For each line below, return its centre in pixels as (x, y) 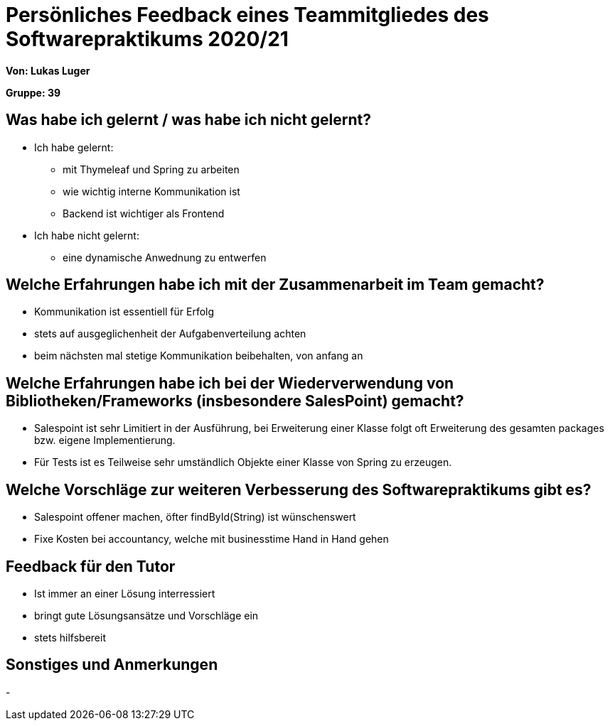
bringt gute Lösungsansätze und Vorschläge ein (146, 615)
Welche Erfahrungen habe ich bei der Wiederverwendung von (230, 383)
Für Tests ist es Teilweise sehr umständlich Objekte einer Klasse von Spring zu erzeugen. (243, 462)
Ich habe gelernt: (74, 147)
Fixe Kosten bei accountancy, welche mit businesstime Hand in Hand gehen (212, 539)
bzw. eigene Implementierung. (105, 440)
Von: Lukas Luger (48, 70)
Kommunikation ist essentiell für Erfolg (124, 312)
